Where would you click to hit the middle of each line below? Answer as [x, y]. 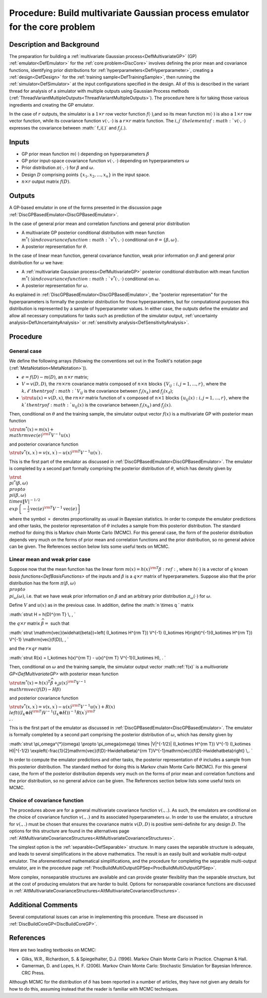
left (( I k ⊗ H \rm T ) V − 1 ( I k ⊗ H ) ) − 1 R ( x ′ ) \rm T [52, 713]
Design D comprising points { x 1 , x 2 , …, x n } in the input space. [86, 175]
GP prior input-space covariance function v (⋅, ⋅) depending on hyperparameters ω [105, 161]
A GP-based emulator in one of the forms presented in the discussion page [86, 208]
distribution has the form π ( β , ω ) [43, 583]
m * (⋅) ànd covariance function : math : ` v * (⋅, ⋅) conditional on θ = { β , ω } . [100, 239]
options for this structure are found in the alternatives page [69, 831]
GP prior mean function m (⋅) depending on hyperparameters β [85, 154]
